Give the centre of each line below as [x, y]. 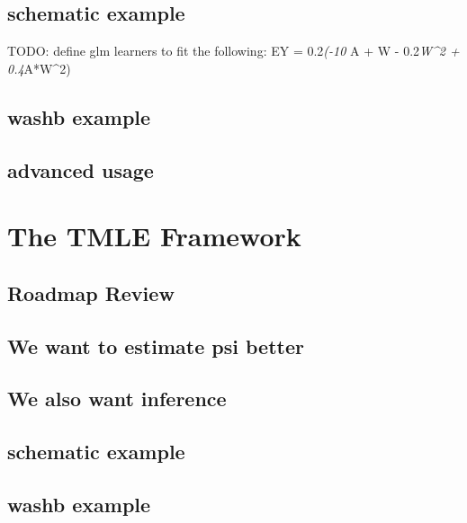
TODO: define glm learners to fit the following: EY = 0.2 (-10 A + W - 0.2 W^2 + [233, 51]
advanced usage [81, 169]
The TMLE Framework [154, 236]
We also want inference [117, 399]
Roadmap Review [91, 293]
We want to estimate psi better [156, 346]
